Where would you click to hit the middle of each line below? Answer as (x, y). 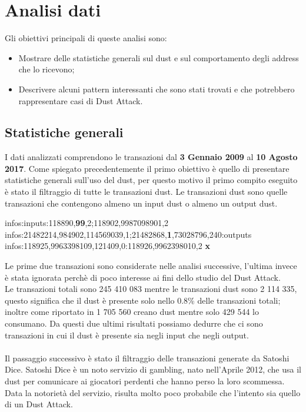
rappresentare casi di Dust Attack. (81, 100)
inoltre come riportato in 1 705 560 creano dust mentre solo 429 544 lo (132, 312)
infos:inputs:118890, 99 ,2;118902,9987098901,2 (87, 223)
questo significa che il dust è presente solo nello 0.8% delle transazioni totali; (143, 300)
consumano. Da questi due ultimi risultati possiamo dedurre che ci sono (134, 323)
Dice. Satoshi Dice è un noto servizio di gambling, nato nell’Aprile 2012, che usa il (153, 369)
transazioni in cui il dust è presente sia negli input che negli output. (127, 335)
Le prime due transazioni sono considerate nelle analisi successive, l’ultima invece (151, 266)
